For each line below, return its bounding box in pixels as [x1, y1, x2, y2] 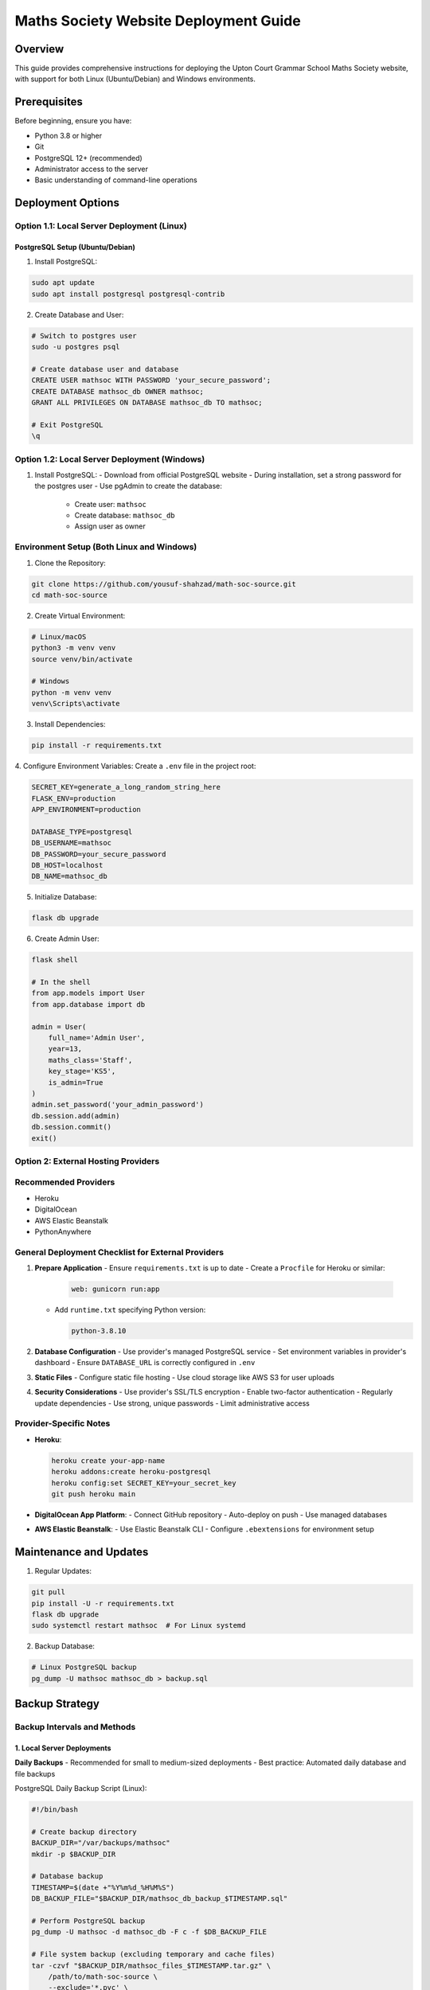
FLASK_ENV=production [31, 794, 116, 803]
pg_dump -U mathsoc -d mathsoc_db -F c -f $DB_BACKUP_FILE [31, 1927, 267, 1937]
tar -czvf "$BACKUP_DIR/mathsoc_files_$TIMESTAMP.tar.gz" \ [31, 1961, 272, 1970]
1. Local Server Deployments [14, 1743, 111, 1753]
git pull [31, 1588, 66, 1597]
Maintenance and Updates [14, 1545, 149, 1559]
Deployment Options [14, 196, 119, 210]
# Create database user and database [31, 365, 179, 373]
